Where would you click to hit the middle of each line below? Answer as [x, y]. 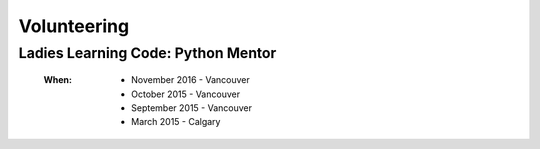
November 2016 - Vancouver [190, 80]
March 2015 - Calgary [176, 122]
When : [57, 80]
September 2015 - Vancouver [191, 107]
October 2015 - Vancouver [185, 94]
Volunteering [74, 26]
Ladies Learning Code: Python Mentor [147, 53]
